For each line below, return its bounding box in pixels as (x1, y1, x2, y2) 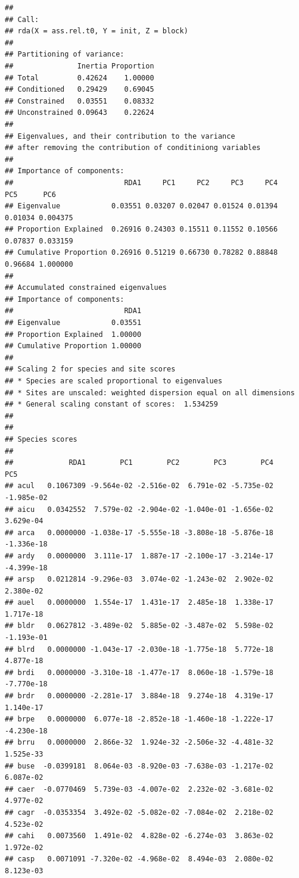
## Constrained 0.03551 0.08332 (5, 96, 154, 105)
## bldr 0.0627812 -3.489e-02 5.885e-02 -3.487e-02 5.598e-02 (5, 621, 274, 630)
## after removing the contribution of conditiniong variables (5, 143, 261, 152)
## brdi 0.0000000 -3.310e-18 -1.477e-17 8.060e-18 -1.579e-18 (5, 668, 274, 677)
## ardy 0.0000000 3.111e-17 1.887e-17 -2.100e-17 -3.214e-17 (5, 551, 274, 560)
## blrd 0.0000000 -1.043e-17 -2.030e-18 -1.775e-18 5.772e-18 (5, 645, 274, 654)
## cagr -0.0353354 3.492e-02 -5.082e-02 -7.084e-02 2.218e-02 (5, 808, 274, 817)
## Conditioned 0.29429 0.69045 (5, 85, 154, 94)
